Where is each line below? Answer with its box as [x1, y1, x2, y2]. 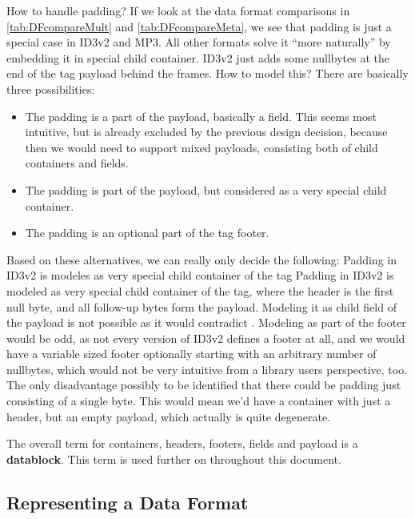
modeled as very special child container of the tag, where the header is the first [6, 282, 394, 299]
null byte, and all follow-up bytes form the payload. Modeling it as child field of [6, 298, 397, 315]
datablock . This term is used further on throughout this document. [6, 450, 341, 467]
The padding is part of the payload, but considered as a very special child [25, 181, 387, 198]
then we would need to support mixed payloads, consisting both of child [25, 139, 378, 155]
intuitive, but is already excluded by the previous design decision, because [25, 123, 388, 140]
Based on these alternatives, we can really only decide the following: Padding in [6, 251, 397, 268]
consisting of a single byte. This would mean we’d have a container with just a [6, 392, 391, 409]
